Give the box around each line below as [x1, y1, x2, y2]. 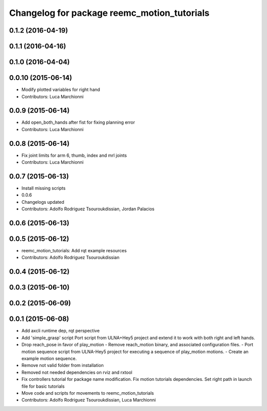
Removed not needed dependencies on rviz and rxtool [21, 369, 133, 375]
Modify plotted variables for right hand [21, 87, 100, 92]
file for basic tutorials [21, 383, 65, 389]
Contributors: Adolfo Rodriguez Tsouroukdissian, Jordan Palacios [21, 206, 155, 212]
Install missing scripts [21, 185, 66, 191]
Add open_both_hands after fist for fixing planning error [21, 119, 135, 126]
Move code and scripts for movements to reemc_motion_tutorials [21, 390, 154, 396]
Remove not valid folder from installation [21, 363, 104, 368]
